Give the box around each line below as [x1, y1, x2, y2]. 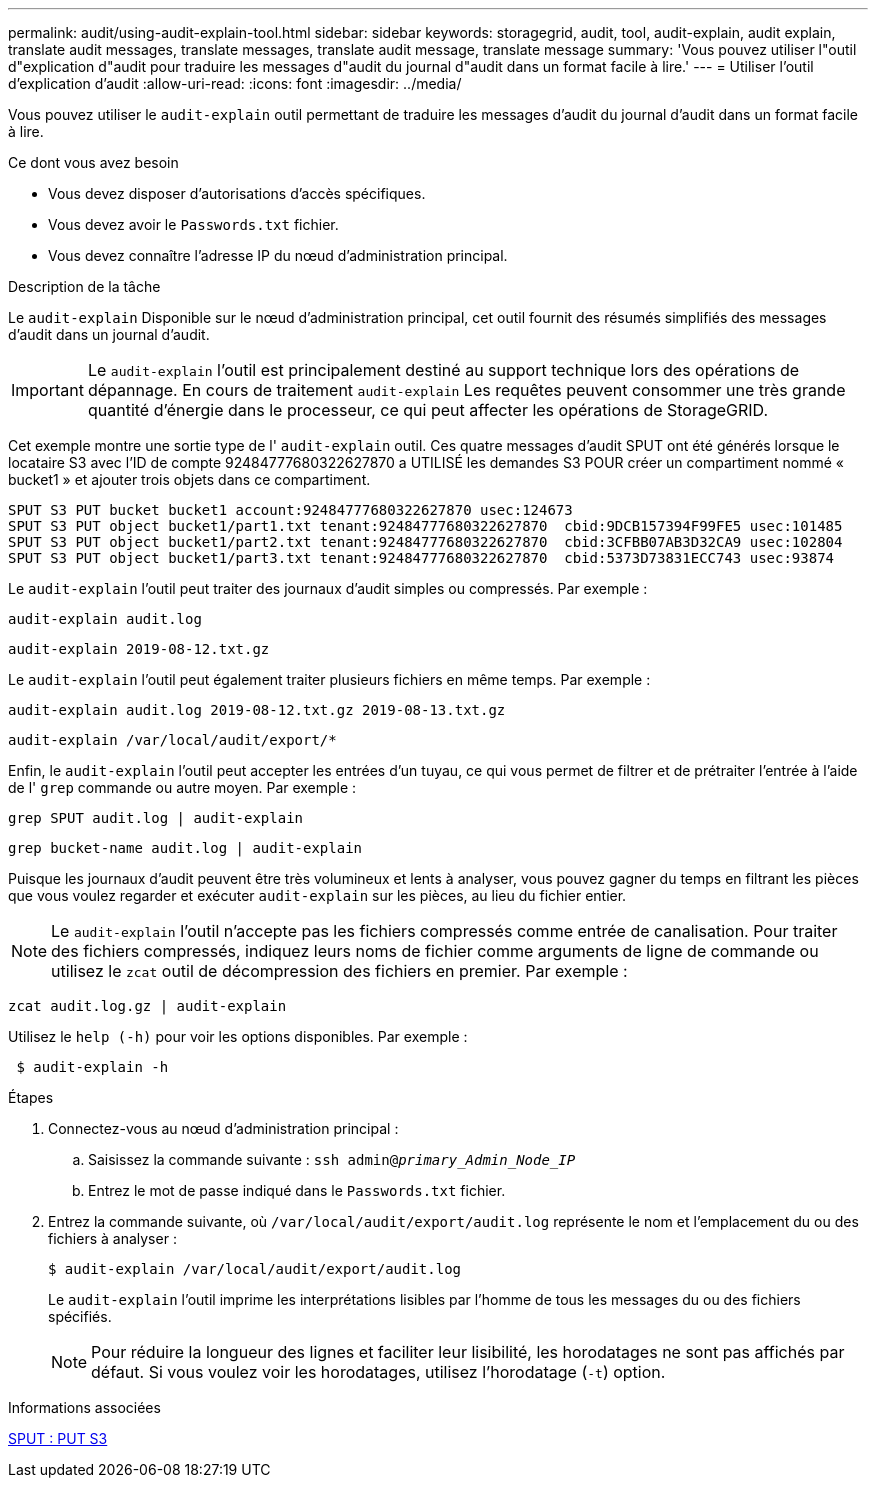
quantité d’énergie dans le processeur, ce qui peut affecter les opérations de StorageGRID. [87, 400, 769, 420]
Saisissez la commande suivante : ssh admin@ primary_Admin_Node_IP [88, 1151, 576, 1168]
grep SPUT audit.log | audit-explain [8, 810, 304, 826]
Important [11, 380, 84, 400]
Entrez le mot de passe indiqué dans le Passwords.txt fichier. [88, 1182, 506, 1199]
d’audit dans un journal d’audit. [8, 326, 210, 343]
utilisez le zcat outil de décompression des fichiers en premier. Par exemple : [51, 961, 628, 981]
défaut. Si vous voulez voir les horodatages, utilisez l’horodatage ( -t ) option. [91, 1362, 666, 1382]
